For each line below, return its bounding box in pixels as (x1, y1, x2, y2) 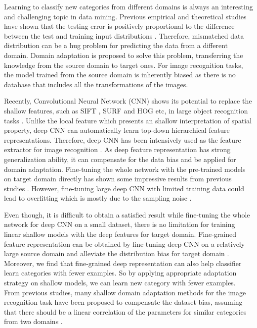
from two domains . (4, 316, 63, 327)
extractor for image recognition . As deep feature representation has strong (4, 144, 231, 155)
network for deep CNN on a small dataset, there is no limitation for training (4, 219, 235, 229)
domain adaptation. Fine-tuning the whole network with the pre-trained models (4, 164, 246, 174)
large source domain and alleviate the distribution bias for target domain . (4, 248, 229, 259)
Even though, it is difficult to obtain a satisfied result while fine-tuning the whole (4, 209, 250, 219)
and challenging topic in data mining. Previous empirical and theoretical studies (4, 11, 247, 21)
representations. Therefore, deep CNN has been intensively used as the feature (4, 134, 241, 145)
